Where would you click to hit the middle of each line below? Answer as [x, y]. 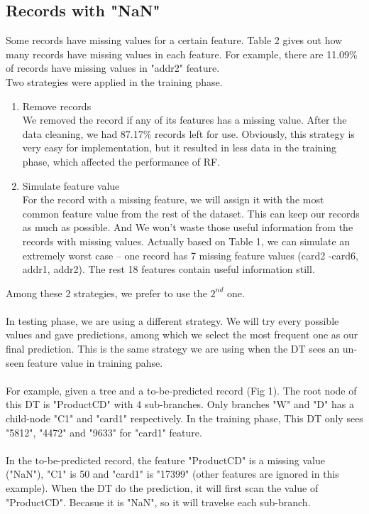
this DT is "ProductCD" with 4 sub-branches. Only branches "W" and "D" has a [180, 404]
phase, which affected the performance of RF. [121, 161]
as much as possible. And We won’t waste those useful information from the [188, 227]
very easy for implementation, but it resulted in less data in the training [180, 148]
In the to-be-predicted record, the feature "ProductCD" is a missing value [165, 460]
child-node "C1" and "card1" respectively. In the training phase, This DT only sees [184, 418]
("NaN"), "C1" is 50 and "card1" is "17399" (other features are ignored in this [172, 474]
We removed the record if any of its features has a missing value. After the [184, 120]
